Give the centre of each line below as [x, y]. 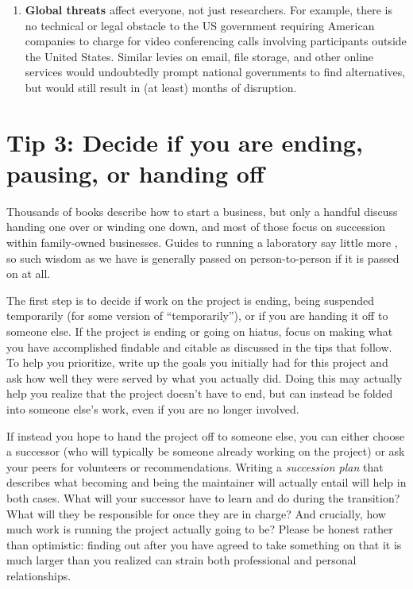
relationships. [39, 575]
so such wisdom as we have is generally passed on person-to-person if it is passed [203, 258]
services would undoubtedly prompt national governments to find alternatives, [215, 72]
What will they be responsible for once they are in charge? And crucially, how [196, 513]
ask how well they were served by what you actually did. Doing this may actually [205, 377]
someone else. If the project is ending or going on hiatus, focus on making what [200, 331]
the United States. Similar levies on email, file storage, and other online [199, 56]
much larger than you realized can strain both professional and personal [181, 560]
